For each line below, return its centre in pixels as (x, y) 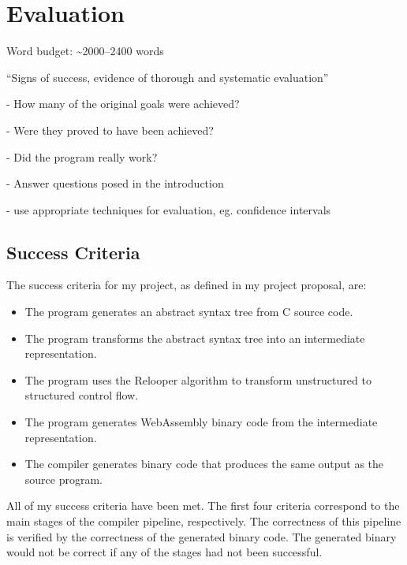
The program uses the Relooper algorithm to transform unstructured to (198, 379)
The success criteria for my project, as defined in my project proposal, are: (187, 285)
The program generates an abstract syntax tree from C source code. (189, 312)
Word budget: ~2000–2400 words (85, 51)
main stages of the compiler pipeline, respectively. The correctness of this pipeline (204, 521)
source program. (63, 479)
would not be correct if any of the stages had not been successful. (164, 552)
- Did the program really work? (82, 156)
